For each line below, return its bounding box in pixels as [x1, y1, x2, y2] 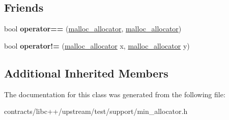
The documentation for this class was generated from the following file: [4, 89, 225, 99]
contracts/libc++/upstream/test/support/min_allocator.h [4, 106, 188, 116]
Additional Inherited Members [4, 65, 168, 81]
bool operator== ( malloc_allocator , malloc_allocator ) [4, 23, 182, 34]
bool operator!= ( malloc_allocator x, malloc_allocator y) [4, 40, 190, 51]
